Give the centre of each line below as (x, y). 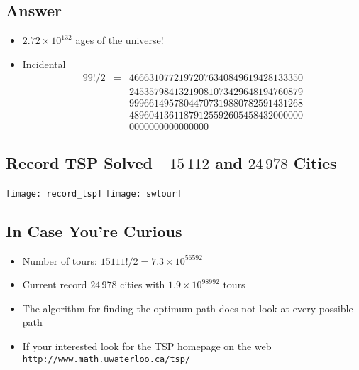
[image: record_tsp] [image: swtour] (94, 194)
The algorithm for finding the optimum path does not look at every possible (188, 308)
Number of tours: (60, 260)
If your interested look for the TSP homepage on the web (147, 345)
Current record (55, 284)
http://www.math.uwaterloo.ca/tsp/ (106, 359)
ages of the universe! (120, 40)
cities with (143, 284)
